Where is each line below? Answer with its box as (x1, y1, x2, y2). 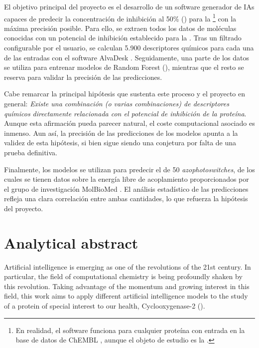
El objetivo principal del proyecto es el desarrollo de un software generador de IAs (4, 1, 255, 11)
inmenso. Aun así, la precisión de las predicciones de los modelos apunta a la (4, 127, 238, 138)
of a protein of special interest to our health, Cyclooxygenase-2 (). (4, 301, 205, 311)
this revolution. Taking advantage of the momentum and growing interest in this (4, 281, 250, 291)
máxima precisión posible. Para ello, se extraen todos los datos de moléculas (4, 22, 237, 33)
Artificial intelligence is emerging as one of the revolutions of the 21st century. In (4, 261, 251, 272)
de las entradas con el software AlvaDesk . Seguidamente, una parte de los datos (4, 52, 249, 62)
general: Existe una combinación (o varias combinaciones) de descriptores (4, 98, 229, 108)
